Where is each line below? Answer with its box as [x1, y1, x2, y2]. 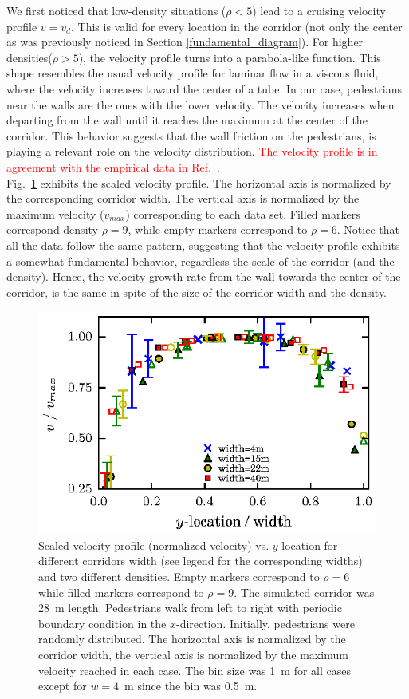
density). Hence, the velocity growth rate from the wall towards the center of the [6, 268, 401, 285]
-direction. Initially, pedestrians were [176, 614, 355, 631]
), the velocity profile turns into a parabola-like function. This [78, 49, 381, 65]
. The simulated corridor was [234, 583, 375, 600]
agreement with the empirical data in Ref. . [6, 158, 220, 175]
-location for [277, 536, 338, 553]
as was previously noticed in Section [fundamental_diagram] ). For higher [6, 34, 364, 50]
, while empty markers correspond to [128, 221, 308, 238]
